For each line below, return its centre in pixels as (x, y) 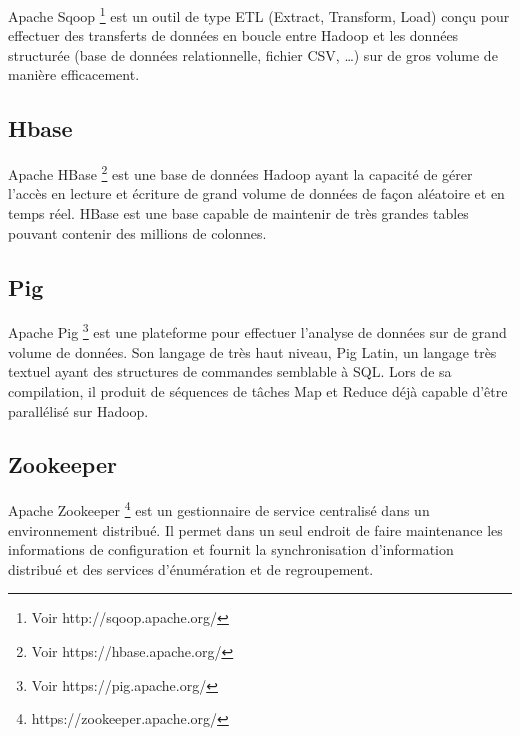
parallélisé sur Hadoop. (78, 410)
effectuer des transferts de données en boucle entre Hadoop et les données (233, 35)
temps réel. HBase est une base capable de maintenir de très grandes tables (238, 213)
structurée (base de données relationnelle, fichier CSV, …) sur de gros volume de (253, 54)
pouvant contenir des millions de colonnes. (137, 232)
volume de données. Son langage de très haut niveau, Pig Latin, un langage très (252, 351)
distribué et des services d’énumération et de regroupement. (191, 568)
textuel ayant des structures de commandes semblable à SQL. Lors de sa (230, 371)
